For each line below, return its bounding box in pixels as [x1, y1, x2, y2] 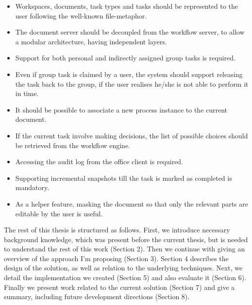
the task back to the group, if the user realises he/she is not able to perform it [15, 78, 249, 89]
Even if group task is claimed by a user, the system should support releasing [15, 69, 243, 79]
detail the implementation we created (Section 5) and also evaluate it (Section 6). [4, 272, 247, 283]
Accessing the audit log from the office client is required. [15, 156, 184, 167]
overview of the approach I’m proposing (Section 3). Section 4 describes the [4, 253, 229, 263]
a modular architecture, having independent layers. [15, 36, 167, 46]
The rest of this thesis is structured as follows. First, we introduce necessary [4, 225, 230, 235]
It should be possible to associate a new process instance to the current [15, 104, 228, 114]
